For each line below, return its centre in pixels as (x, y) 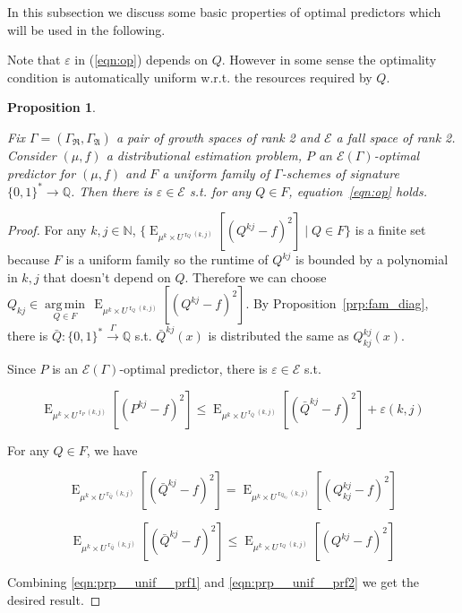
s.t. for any (220, 190)
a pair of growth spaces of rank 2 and (218, 137)
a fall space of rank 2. (396, 137)
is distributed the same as (278, 336)
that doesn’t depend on (107, 276)
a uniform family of (216, 173)
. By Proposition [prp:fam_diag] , (337, 303)
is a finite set (390, 230)
